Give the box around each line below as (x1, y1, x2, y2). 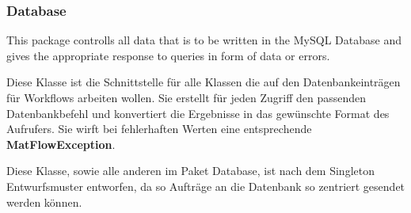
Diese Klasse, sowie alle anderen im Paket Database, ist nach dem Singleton (6, 162, 375, 179)
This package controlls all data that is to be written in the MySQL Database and (6, 32, 401, 48)
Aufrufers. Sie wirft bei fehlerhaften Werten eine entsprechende (6, 120, 312, 137)
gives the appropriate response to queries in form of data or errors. (6, 47, 330, 63)
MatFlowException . (6, 135, 116, 152)
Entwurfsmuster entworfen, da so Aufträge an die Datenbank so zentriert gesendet (6, 177, 405, 194)
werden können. (6, 193, 82, 210)
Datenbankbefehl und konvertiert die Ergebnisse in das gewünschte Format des (6, 105, 390, 121)
